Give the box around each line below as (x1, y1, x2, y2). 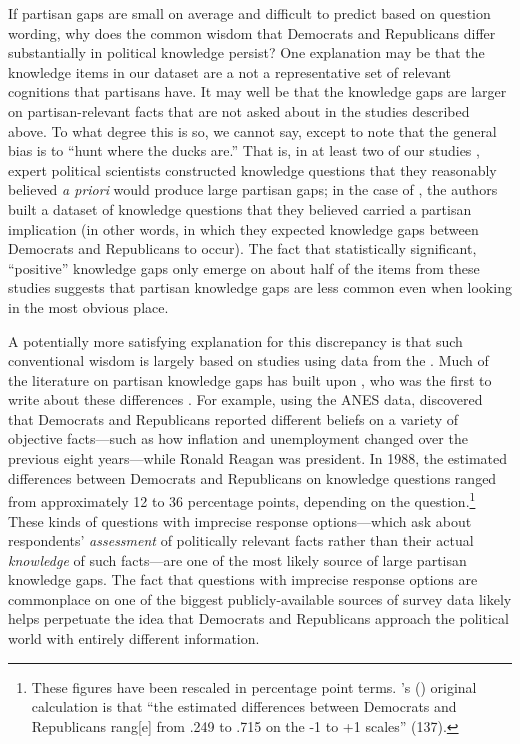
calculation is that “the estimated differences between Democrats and (31, 696, 457, 717)
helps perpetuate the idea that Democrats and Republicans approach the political (8, 608, 509, 629)
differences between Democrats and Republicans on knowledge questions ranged (8, 467, 497, 488)
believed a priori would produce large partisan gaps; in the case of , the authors (8, 179, 498, 200)
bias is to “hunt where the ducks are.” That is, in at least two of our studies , (8, 140, 480, 161)
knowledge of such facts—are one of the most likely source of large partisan (8, 549, 467, 570)
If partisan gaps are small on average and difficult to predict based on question (8, 3, 491, 23)
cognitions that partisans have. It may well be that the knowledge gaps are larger (8, 81, 507, 102)
